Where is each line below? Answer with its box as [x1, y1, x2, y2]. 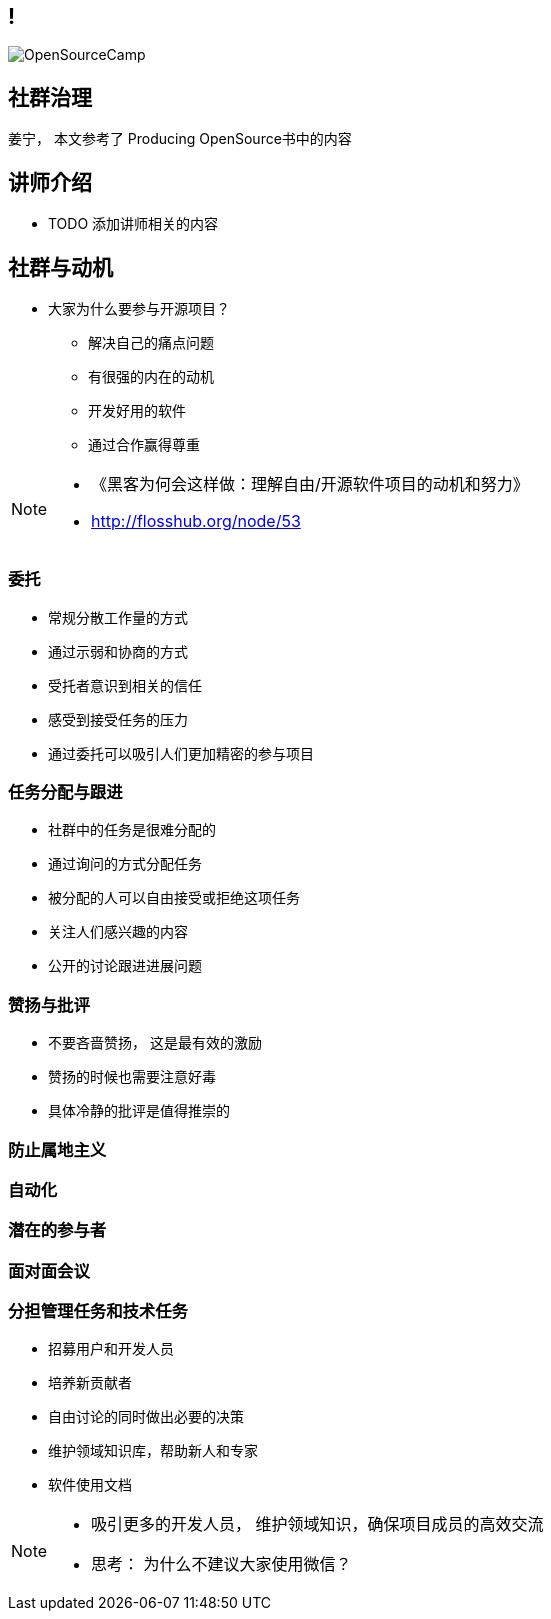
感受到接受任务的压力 [48, 710, 188, 728]
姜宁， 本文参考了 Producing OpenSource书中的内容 [8, 130, 352, 148]
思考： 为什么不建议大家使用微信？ [91, 1554, 352, 1575]
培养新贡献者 [48, 1374, 132, 1392]
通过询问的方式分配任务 [48, 855, 202, 873]
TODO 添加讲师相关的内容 [48, 215, 219, 233]
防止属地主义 [8, 1139, 107, 1160]
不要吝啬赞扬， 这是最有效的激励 [48, 1034, 262, 1052]
